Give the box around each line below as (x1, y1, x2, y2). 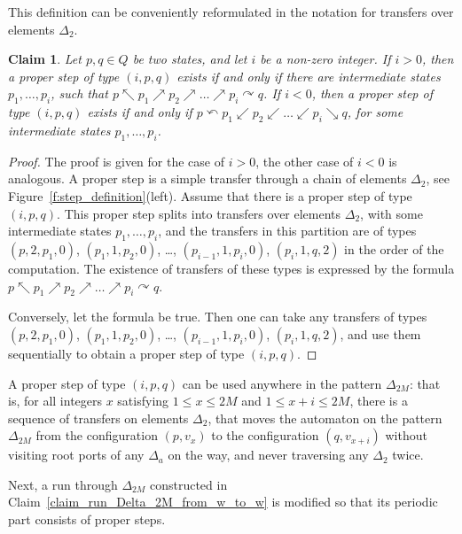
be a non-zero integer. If (260, 50, 391, 68)
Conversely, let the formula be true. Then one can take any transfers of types (8, 307, 427, 326)
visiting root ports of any (8, 445, 145, 464)
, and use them (340, 324, 421, 343)
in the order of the (344, 239, 444, 258)
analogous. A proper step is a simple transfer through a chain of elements (8, 169, 407, 188)
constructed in (149, 475, 228, 493)
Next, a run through (8, 475, 118, 493)
